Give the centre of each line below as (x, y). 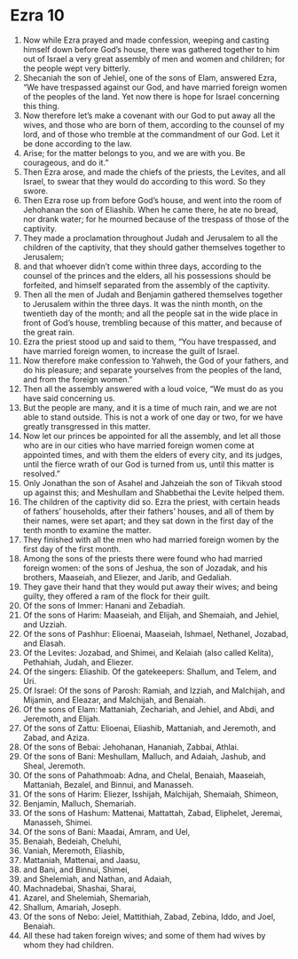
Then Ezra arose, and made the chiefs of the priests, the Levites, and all (154, 172)
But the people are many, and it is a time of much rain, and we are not (150, 407)
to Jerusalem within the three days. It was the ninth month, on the (143, 303)
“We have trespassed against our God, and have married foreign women (155, 87)
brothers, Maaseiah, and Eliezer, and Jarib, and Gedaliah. (127, 577)
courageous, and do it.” (66, 162)
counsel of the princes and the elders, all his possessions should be (147, 275)
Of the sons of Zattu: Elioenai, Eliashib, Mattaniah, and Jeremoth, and (149, 727)
